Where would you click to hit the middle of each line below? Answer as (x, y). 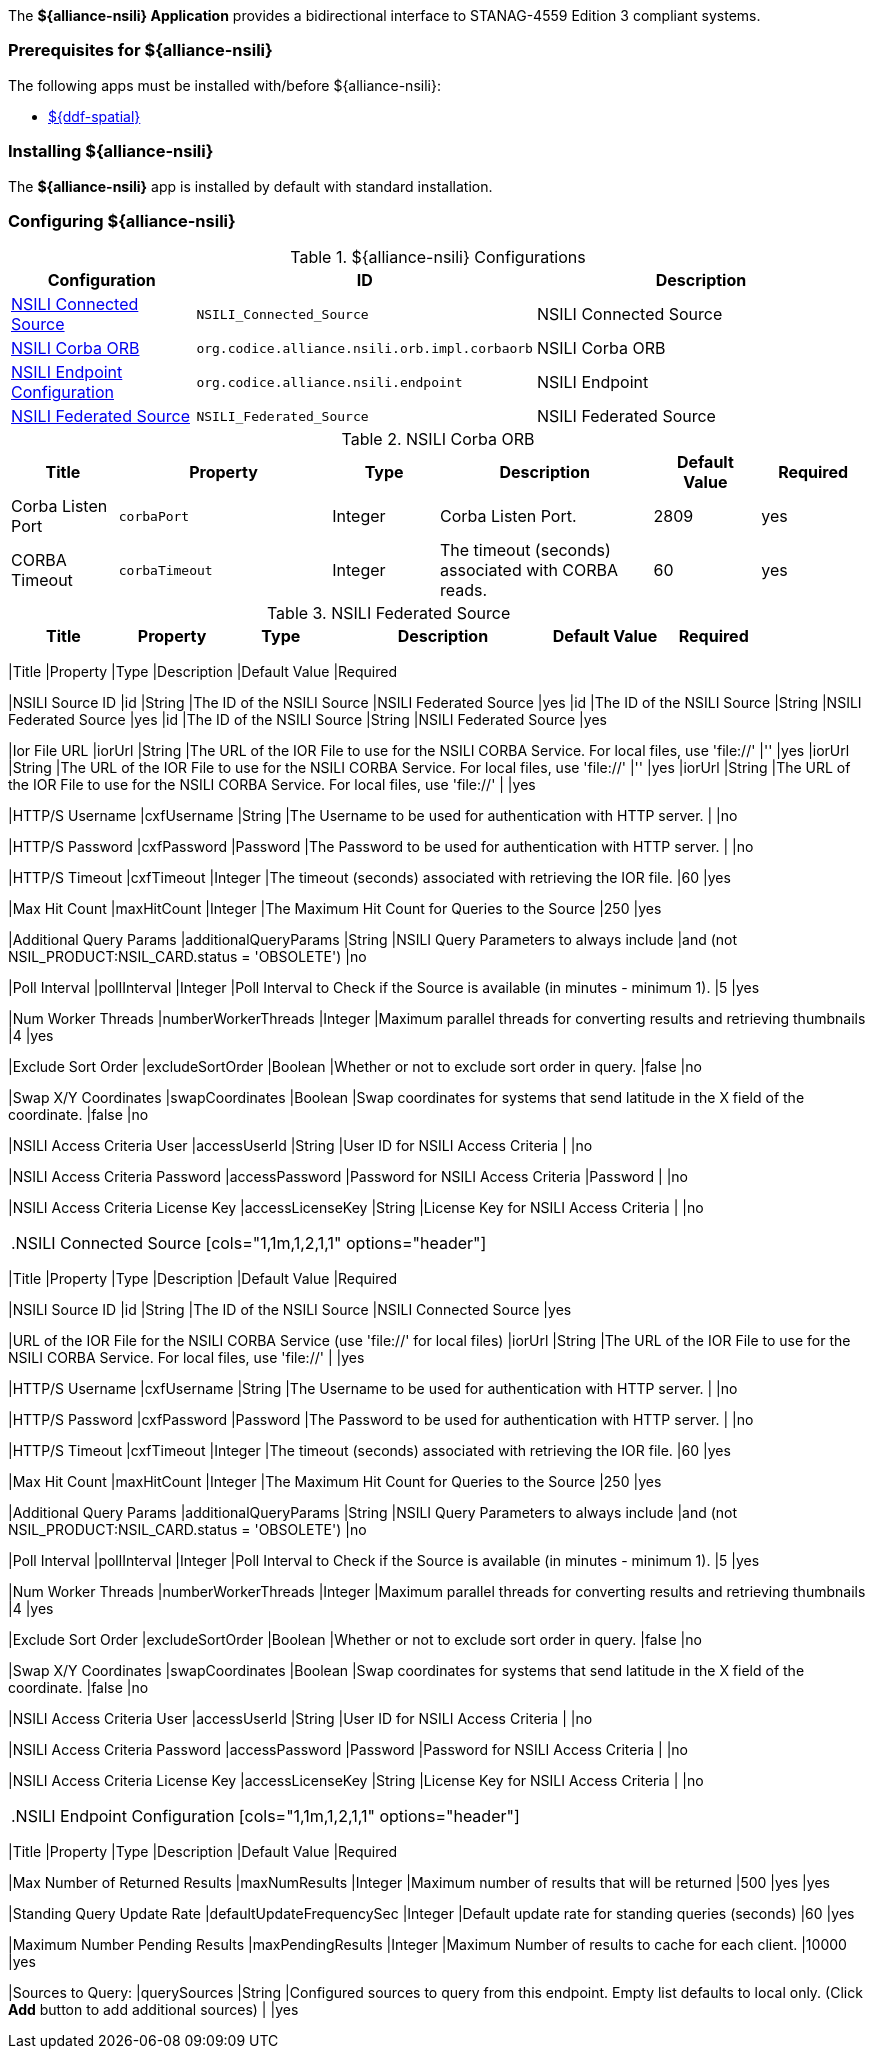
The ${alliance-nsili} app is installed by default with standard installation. (250, 186)
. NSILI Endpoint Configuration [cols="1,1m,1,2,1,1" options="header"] (265, 1816)
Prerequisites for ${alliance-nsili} (140, 50)
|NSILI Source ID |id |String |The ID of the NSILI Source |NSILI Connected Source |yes (290, 1310)
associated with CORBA (529, 570)
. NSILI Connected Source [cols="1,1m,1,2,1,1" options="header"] (249, 1243)
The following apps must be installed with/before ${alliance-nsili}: (224, 85)
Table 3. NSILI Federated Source (388, 613)
